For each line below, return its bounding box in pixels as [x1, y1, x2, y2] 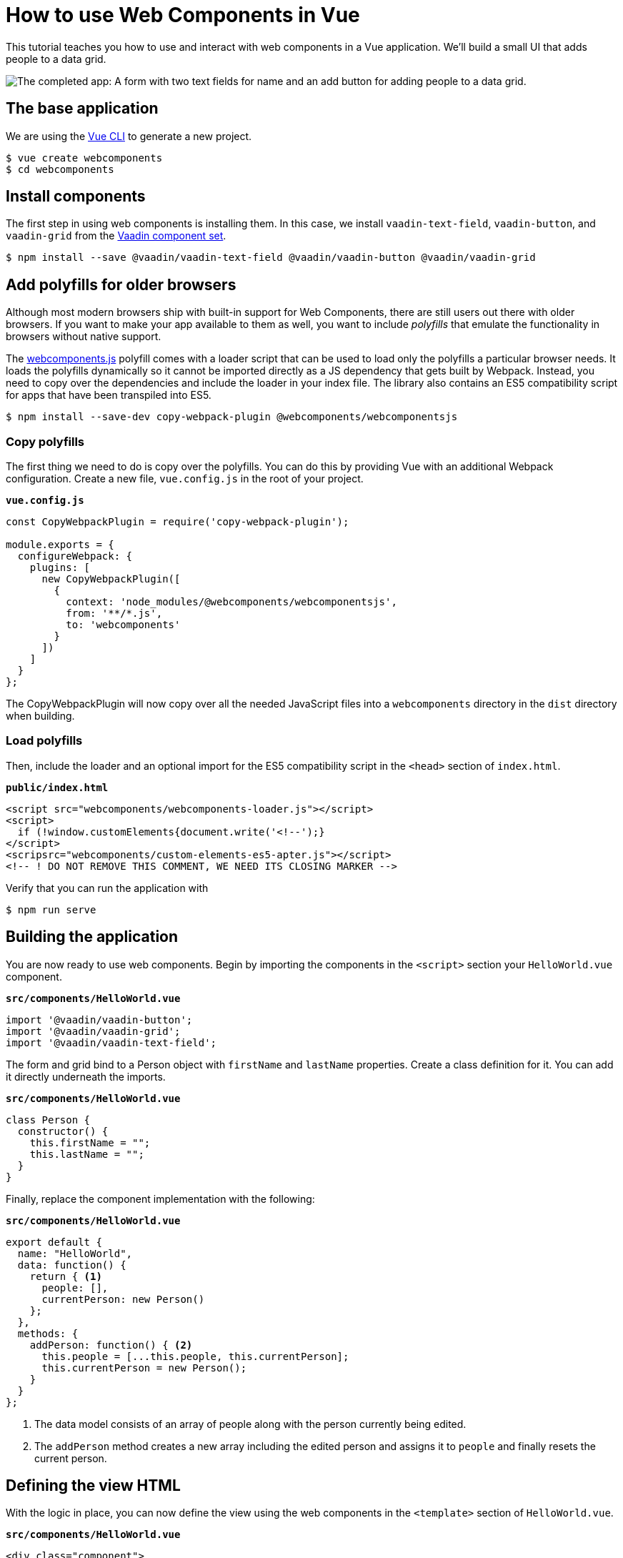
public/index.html [6, 781, 109, 793]
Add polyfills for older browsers [6, 275, 236, 294]
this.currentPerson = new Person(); [41, 1361, 247, 1374]
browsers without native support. [6, 330, 161, 343]
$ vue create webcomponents [6, 152, 163, 164]
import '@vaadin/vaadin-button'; [6, 1013, 193, 1026]
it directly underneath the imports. [6, 1070, 166, 1083]
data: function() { [17, 1259, 126, 1271]
